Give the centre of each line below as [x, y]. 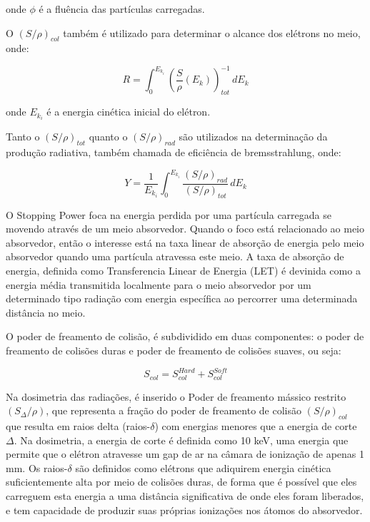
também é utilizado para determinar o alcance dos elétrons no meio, [212, 32]
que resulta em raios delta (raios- [78, 425]
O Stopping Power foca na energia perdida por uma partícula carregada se [169, 214]
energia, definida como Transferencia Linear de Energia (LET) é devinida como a [183, 271]
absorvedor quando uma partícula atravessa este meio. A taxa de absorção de [175, 256]
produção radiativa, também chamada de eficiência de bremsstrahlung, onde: [174, 152]
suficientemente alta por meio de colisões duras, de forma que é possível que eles [181, 482]
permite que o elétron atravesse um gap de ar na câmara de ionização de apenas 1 [185, 454]
